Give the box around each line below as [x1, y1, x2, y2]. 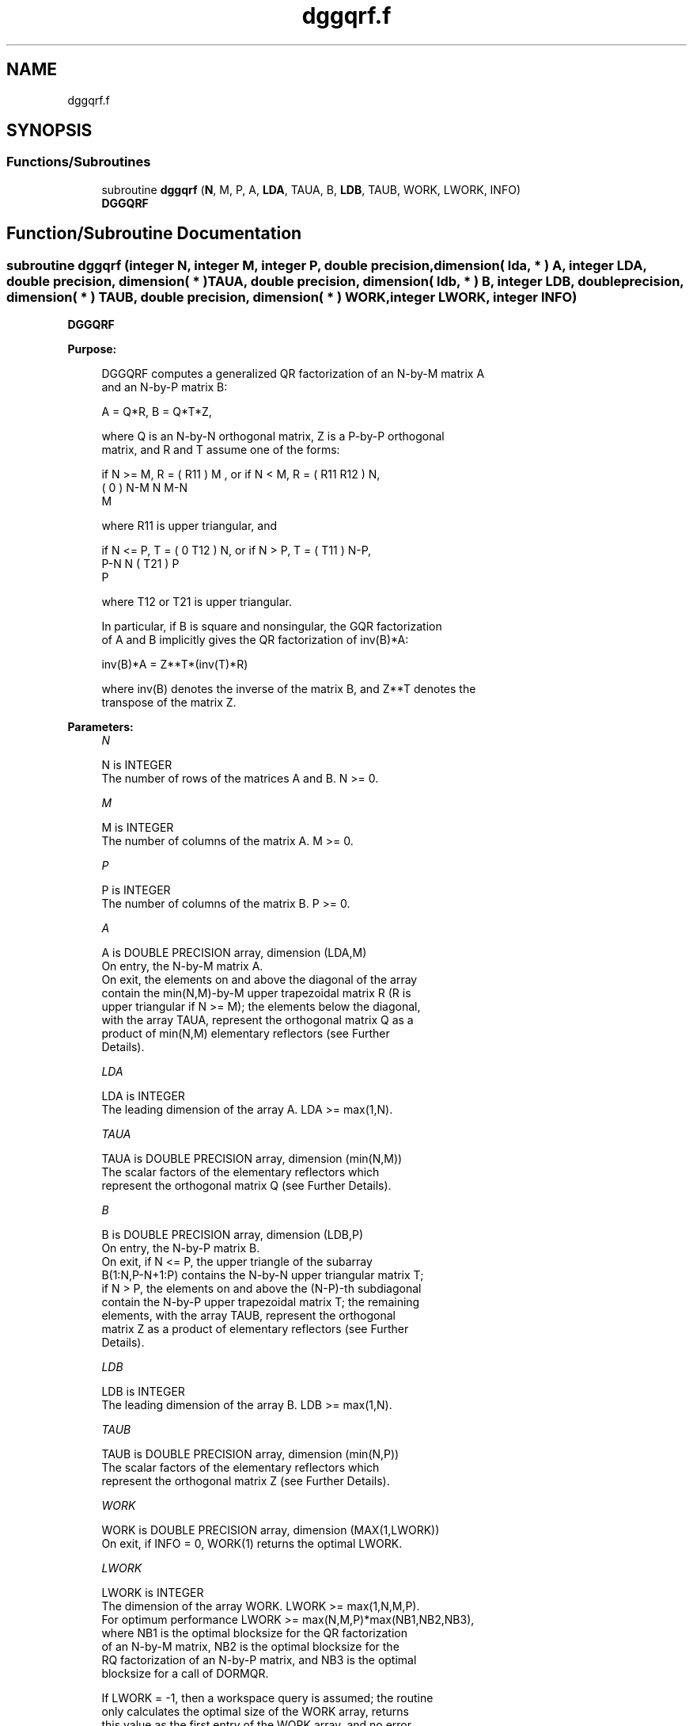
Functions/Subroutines [6, 154, 151, 170]
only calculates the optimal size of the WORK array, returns [101, 1705, 409, 1719]
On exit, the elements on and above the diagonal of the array [101, 973, 418, 987]
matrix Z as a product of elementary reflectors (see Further [101, 1322, 409, 1336]
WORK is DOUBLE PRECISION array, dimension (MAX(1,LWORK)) [101, 1523, 440, 1537]
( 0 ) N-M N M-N [101, 481, 187, 495]
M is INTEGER [101, 821, 174, 835]
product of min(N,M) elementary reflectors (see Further [101, 1027, 390, 1041]
